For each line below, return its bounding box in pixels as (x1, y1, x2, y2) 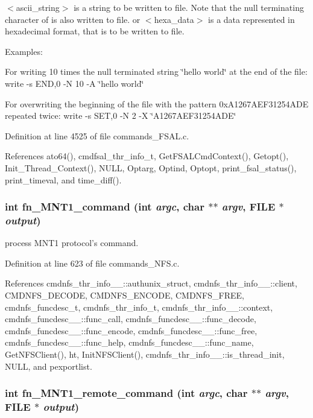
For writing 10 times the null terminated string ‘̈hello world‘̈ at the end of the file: (5, 65, 308, 78)
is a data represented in (208, 13, 295, 25)
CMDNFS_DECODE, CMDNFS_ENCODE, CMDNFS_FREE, (5, 289, 244, 302)
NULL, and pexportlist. (5, 359, 92, 372)
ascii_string (16, 1, 60, 13)
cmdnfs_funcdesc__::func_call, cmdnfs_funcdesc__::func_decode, (5, 312, 256, 325)
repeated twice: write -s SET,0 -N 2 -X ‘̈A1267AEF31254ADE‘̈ (5, 109, 236, 122)
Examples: (5, 45, 43, 57)
